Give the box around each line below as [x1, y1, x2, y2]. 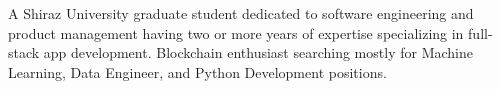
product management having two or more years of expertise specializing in [8, 22, 464, 43]
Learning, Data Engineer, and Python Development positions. [8, 61, 387, 82]
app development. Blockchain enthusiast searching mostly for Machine [43, 42, 473, 63]
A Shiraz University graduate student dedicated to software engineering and [8, 3, 474, 23]
